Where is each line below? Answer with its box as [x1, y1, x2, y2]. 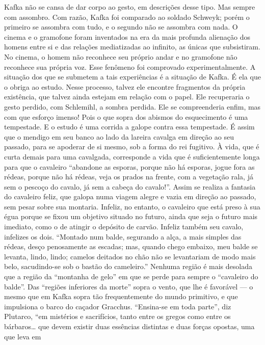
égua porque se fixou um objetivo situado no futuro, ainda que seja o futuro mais [4, 211, 258, 222]
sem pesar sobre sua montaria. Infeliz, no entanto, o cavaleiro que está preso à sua [4, 201, 260, 211]
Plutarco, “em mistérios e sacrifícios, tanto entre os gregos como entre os [4, 311, 231, 322]
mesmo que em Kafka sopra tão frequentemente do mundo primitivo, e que [4, 291, 238, 302]
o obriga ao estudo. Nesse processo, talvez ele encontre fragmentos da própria [4, 81, 246, 92]
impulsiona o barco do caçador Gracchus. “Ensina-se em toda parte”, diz [4, 301, 231, 311]
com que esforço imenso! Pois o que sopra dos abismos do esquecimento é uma [4, 111, 248, 122]
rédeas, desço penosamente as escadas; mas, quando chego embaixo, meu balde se [4, 241, 258, 252]
